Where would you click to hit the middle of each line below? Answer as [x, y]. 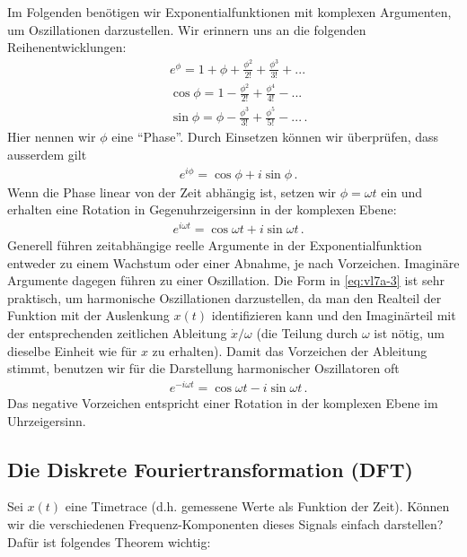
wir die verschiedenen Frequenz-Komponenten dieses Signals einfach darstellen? [225, 523]
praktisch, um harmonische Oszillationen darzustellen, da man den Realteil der [225, 297]
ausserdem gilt [47, 155]
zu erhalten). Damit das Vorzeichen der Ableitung [290, 350]
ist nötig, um [409, 333]
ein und [402, 191]
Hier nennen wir [52, 137]
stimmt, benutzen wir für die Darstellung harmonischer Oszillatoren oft [203, 368]
